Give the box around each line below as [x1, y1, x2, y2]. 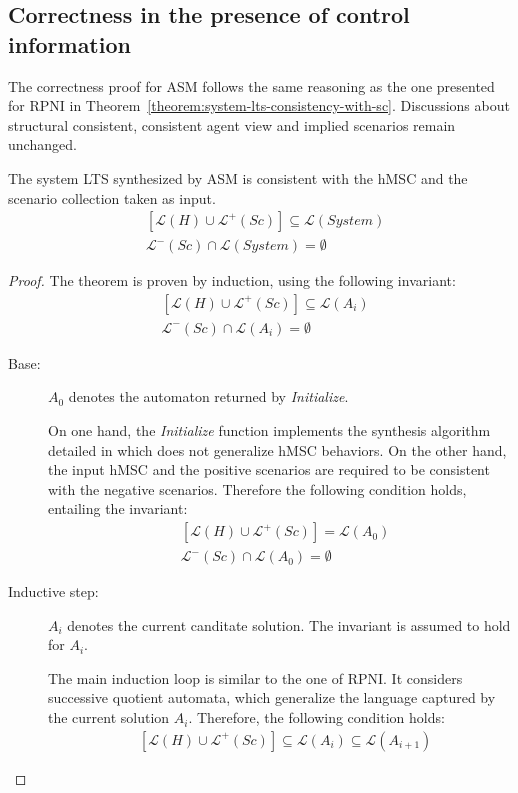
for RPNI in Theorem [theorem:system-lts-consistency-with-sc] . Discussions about [8, 95, 510, 116]
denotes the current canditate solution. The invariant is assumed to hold [67, 614, 511, 635]
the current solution [48, 707, 170, 728]
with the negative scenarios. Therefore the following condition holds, [48, 478, 467, 499]
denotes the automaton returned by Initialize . [68, 386, 349, 407]
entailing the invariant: [48, 498, 188, 519]
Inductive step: [8, 581, 99, 602]
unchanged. [8, 134, 77, 155]
